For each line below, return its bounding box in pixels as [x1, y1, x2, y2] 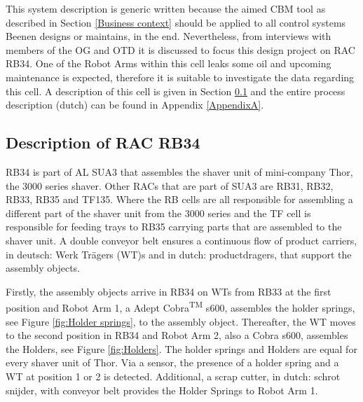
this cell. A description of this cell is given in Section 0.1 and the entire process [6, 83, 345, 98]
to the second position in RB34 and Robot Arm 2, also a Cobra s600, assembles [6, 328, 348, 342]
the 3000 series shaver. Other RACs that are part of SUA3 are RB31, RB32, [6, 178, 334, 193]
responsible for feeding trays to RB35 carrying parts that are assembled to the [6, 219, 342, 234]
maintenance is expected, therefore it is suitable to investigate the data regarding [6, 69, 355, 84]
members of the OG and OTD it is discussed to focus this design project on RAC [6, 42, 355, 57]
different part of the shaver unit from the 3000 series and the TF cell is [6, 205, 311, 220]
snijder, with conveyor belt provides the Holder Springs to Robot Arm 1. [6, 382, 318, 397]
